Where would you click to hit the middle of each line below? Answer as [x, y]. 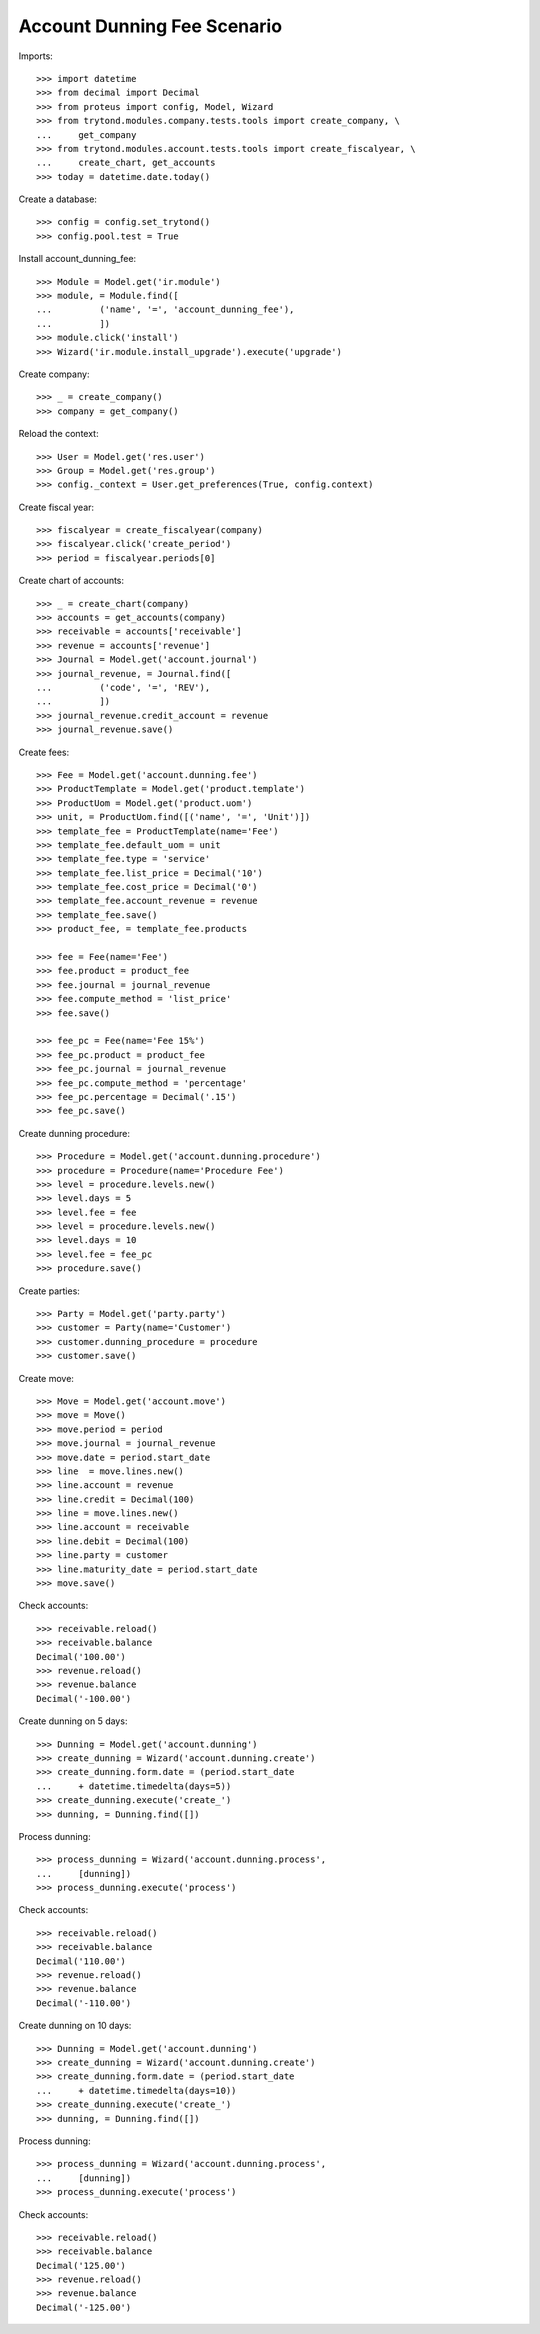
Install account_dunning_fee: [77, 259]
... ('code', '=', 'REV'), [123, 687]
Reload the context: [58, 434]
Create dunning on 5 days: [73, 1721]
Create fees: [44, 752]
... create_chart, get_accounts [126, 163]
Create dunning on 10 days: [75, 2026]
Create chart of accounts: [71, 581]
